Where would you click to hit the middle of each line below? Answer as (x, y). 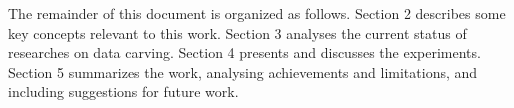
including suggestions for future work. (123, 91)
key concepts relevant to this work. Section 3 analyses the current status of (237, 32)
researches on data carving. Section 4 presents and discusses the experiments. (244, 52)
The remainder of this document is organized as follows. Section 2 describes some (257, 13)
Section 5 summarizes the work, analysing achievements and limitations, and (243, 71)
